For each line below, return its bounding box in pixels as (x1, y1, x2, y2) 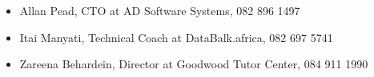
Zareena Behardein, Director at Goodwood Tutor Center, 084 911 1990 (19, 56, 368, 72)
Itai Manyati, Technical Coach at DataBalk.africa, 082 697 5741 (19, 29, 333, 45)
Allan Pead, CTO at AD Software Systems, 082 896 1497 (19, 2, 300, 18)
